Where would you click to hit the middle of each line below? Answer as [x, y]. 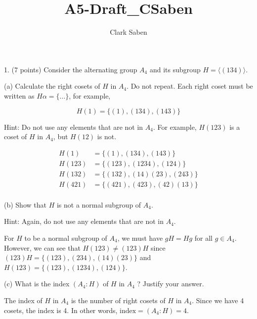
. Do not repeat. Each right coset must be [190, 86]
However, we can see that [42, 247]
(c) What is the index [37, 284]
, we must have [140, 238]
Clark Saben [128, 32]
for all [204, 238]
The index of [23, 300]
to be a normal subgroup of [66, 238]
